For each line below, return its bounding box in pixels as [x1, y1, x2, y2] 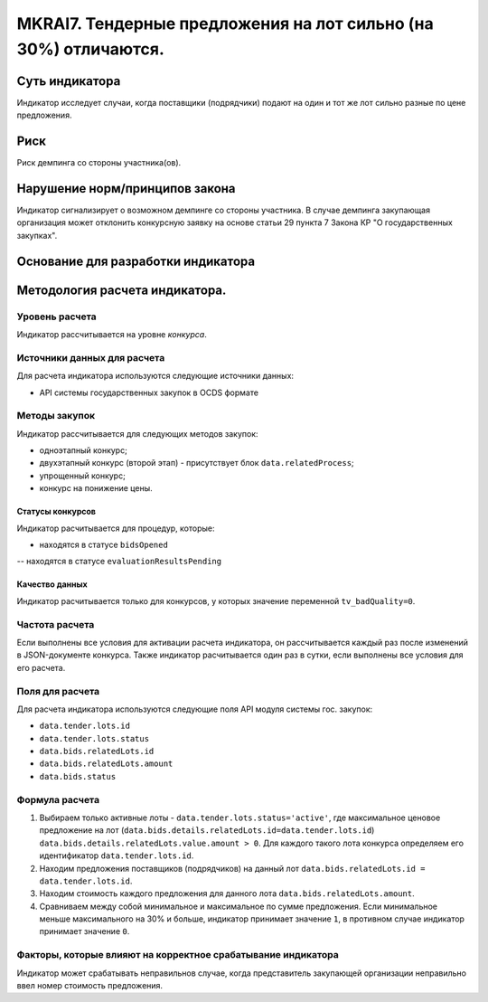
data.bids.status [39, 771, 117, 781]
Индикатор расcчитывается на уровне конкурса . [16, 329, 207, 340]
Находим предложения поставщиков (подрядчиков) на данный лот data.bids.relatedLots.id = [39, 863, 426, 874]
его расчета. [16, 662, 66, 673]
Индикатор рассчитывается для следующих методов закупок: [16, 428, 258, 439]
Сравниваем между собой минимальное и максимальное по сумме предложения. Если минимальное [39, 901, 438, 912]
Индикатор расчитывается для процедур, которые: [16, 523, 215, 534]
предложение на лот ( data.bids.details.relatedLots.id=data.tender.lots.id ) [39, 825, 375, 836]
